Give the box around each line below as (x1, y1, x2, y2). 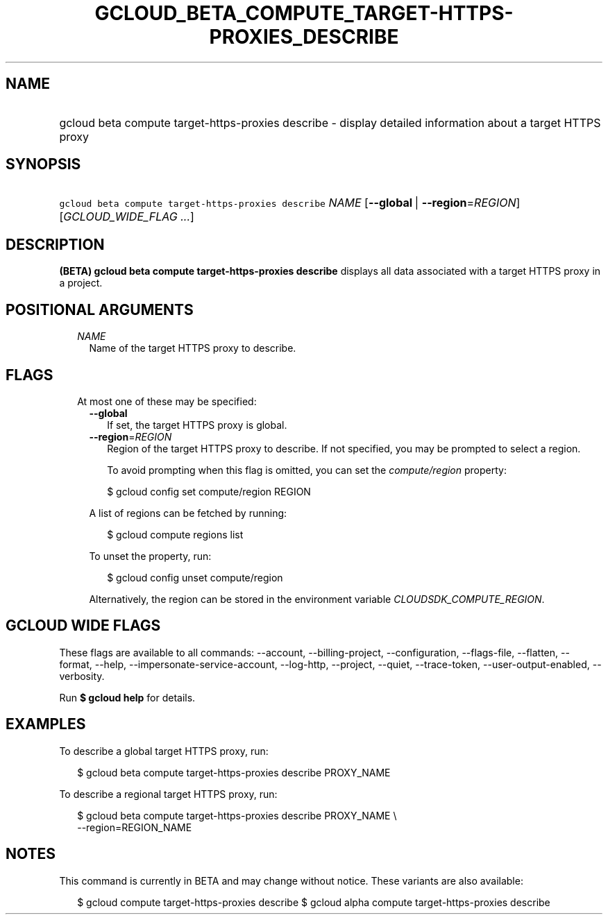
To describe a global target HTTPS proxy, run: (59, 744, 269, 757)
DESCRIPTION (6, 235, 105, 253)
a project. (59, 277, 103, 289)
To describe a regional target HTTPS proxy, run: (59, 787, 278, 800)
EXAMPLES (6, 715, 86, 733)
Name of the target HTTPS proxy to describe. (89, 342, 296, 355)
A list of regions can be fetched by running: (89, 506, 287, 519)
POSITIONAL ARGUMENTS (6, 300, 194, 318)
